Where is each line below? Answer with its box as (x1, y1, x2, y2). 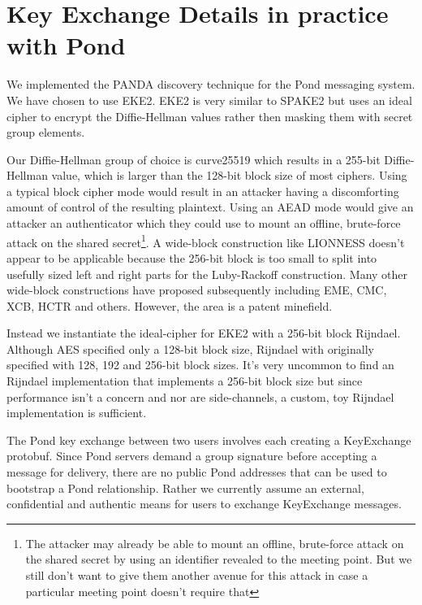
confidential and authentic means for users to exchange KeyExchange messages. (6, 495, 402, 512)
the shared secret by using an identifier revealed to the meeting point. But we (25, 551, 412, 568)
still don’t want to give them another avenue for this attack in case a (25, 567, 368, 583)
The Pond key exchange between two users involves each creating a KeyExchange (6, 431, 411, 448)
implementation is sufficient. (6, 404, 147, 421)
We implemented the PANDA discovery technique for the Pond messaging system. (6, 76, 416, 93)
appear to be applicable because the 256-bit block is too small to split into (6, 249, 377, 266)
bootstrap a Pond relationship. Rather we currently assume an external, (6, 479, 364, 496)
